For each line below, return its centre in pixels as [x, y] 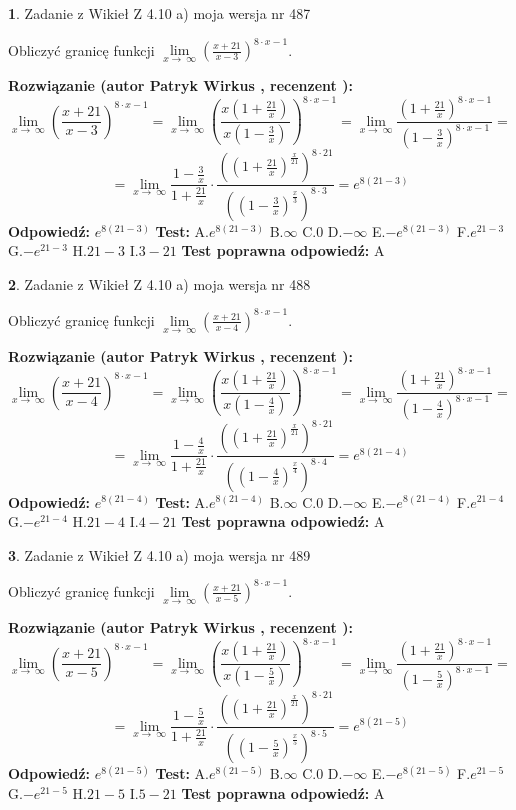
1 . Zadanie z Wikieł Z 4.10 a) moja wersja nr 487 [159, 13]
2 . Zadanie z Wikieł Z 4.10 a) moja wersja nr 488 [159, 283]
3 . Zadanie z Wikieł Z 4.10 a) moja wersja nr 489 [159, 554]
